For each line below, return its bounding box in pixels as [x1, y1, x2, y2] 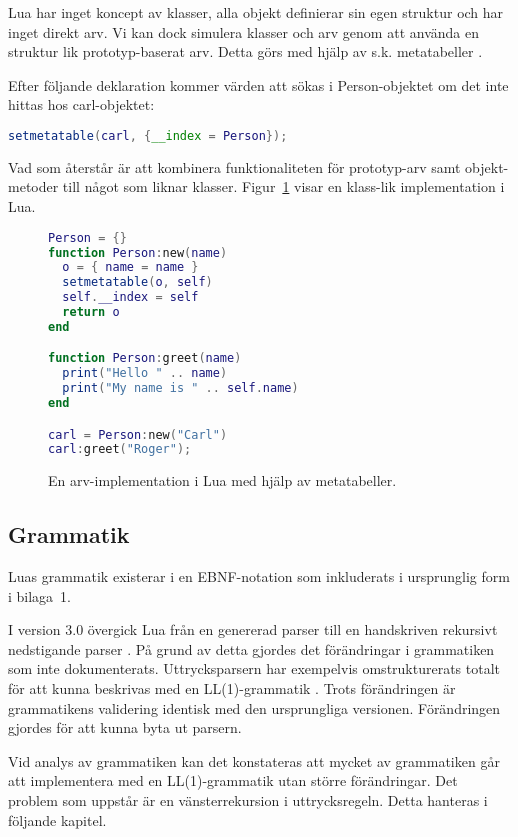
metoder [8, 176, 59, 197]
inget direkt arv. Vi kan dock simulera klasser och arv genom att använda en [8, 21, 479, 42]
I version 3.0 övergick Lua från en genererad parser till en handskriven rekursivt [8, 619, 498, 640]
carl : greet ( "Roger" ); [48, 442, 192, 457]
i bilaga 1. [8, 585, 72, 606]
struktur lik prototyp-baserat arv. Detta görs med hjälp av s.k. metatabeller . [8, 41, 483, 62]
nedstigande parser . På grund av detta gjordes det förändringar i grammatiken [8, 638, 495, 659]
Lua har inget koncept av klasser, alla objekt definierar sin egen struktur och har [8, 2, 504, 22]
